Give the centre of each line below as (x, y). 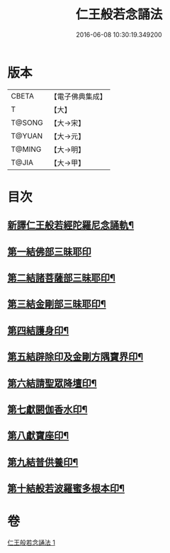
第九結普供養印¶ (43, 462)
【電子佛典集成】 (79, 96)
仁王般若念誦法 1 (31, 542)
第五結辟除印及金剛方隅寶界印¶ (75, 357)
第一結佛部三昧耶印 (49, 251)
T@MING (26, 149)
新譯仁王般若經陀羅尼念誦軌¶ (71, 225)
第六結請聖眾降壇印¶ (52, 383)
